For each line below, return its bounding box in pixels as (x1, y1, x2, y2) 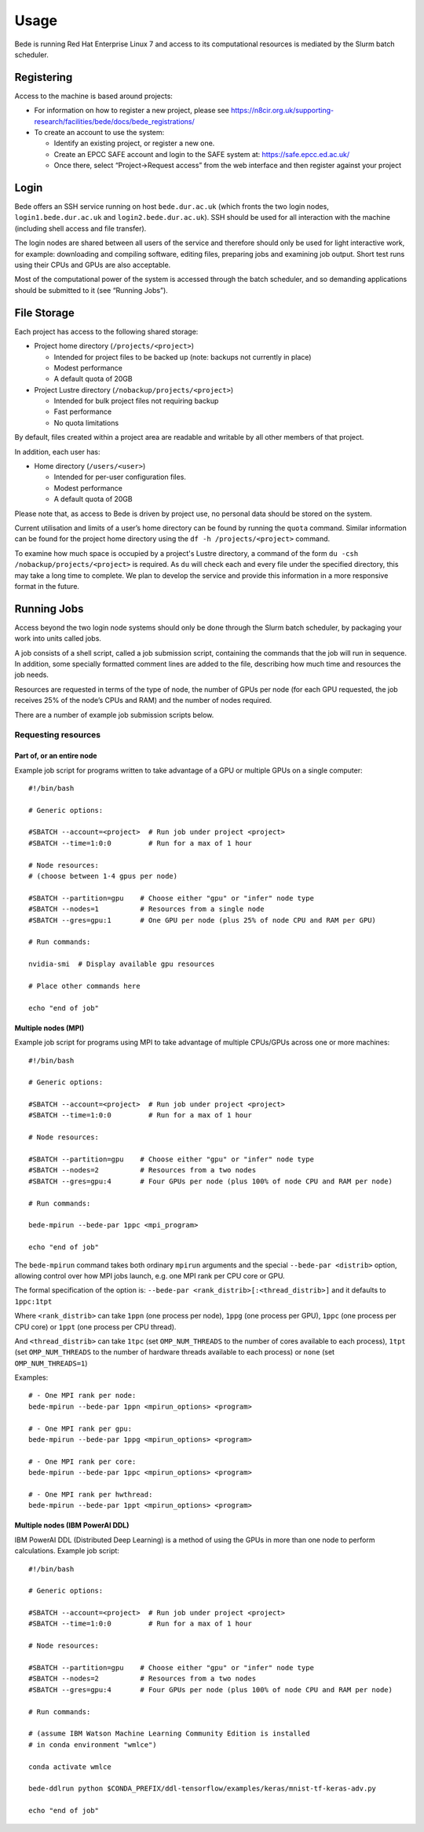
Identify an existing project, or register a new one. (53, 138, 215, 148)
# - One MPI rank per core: (28, 1457, 137, 1466)
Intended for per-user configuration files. (53, 472, 186, 482)
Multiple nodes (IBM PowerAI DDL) (14, 1520, 130, 1530)
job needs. (14, 670, 49, 679)
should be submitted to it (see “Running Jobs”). (14, 285, 168, 294)
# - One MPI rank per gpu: (28, 1424, 133, 1433)
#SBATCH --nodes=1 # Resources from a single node (28, 905, 265, 914)
